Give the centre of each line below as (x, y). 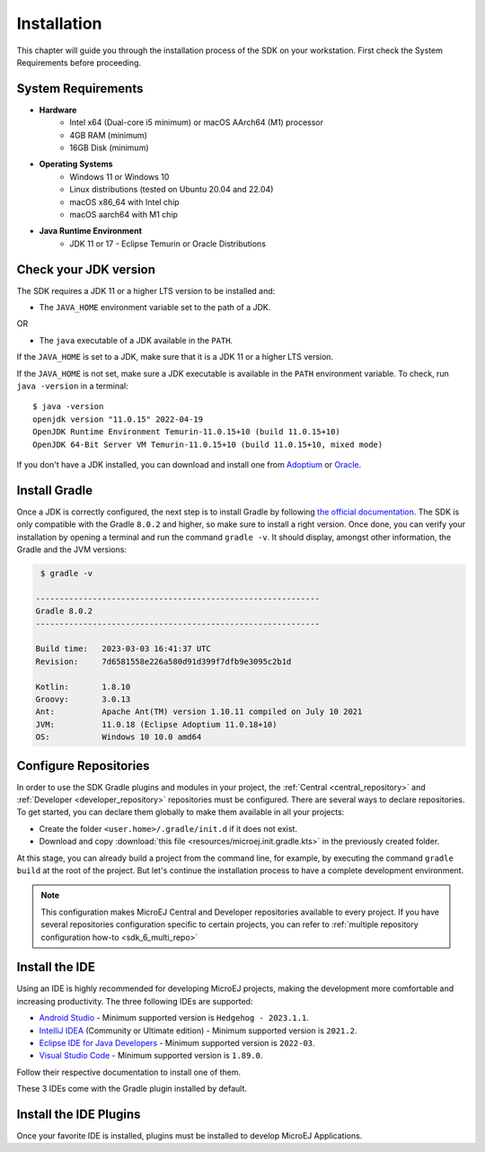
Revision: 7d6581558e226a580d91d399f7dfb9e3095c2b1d (163, 661)
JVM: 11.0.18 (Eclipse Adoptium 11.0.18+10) (156, 724)
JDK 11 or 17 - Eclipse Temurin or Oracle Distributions (168, 244)
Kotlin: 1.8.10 (83, 687)
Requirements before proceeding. (79, 62)
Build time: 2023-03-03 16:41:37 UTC (123, 649)
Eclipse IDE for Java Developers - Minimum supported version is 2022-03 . (177, 1042)
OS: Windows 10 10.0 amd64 (119, 737)
